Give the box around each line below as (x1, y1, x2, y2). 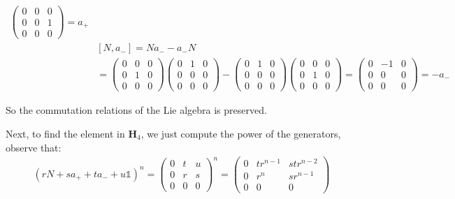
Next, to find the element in (6, 126, 125, 140)
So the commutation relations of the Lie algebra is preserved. (6, 103, 267, 117)
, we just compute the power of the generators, (140, 126, 341, 140)
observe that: (6, 140, 62, 154)
